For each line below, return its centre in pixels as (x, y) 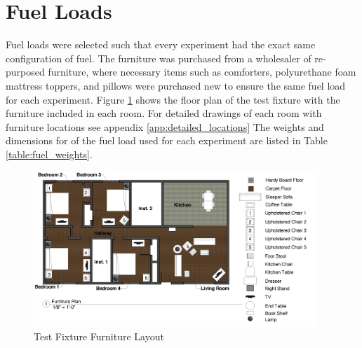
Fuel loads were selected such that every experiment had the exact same (161, 44)
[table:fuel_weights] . (49, 154)
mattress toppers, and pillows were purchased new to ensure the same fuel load (176, 85)
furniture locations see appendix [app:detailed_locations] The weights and (165, 126)
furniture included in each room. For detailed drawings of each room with (164, 113)
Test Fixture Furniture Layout (99, 336)
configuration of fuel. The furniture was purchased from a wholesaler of (159, 58)
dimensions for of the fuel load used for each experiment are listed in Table (167, 140)
